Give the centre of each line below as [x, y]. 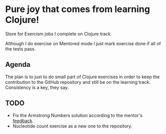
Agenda [18, 64]
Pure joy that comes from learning [78, 9]
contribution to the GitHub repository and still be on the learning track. [78, 82]
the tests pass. [21, 49]
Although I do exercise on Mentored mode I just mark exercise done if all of [83, 43]
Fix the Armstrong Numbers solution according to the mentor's [77, 115]
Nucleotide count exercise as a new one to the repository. [72, 126]
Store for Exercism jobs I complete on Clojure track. [59, 34]
